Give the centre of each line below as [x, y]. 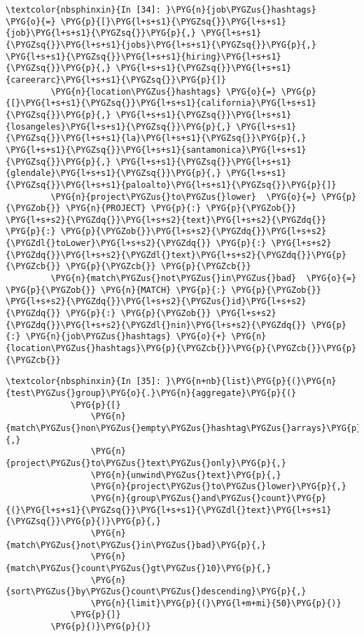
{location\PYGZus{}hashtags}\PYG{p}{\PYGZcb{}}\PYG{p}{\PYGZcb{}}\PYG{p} [181, 349]
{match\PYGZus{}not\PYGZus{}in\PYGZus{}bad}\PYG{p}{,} [136, 545]
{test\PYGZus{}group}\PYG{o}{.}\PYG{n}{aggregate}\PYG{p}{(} [151, 393]
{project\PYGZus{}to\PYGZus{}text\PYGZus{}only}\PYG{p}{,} [146, 463]
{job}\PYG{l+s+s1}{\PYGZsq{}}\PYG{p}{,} [101, 33]
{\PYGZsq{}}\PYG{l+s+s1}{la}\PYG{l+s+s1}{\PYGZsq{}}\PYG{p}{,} [156, 138]
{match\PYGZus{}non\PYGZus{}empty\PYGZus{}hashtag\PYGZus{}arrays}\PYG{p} [184, 428]
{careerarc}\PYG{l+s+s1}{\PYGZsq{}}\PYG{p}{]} [116, 80]
